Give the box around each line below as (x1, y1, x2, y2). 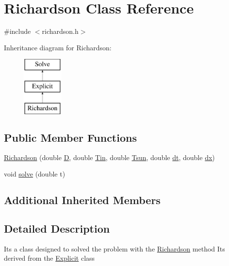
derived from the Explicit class (4, 253, 95, 263)
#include (4, 26, 31, 36)
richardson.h (42, 26, 79, 36)
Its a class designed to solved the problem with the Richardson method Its (4, 243, 225, 253)
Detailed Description (4, 221, 110, 236)
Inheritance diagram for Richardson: (4, 42, 112, 52)
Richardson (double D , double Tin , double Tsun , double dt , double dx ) (4, 152, 215, 163)
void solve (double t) (4, 169, 65, 179)
